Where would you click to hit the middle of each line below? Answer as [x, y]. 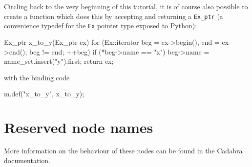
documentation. [27, 160]
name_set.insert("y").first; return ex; [59, 61]
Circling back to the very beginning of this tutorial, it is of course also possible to [126, 6]
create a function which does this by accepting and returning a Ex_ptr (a [114, 16]
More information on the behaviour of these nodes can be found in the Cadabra [123, 150]
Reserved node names [79, 127]
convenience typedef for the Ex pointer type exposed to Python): [101, 26]
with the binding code [37, 77]
